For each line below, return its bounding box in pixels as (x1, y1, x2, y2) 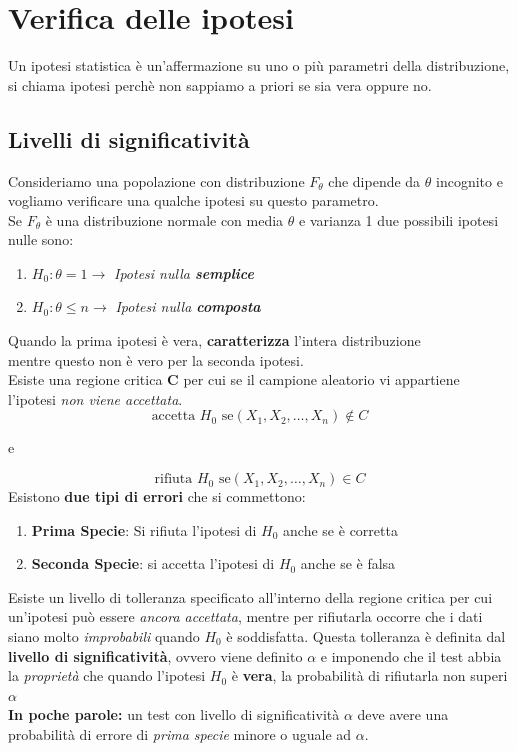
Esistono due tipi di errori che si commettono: (8, 486, 306, 507)
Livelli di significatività (8, 123, 250, 154)
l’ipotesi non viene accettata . (8, 388, 183, 409)
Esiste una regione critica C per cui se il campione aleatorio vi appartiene (8, 369, 460, 390)
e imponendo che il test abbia (320, 645, 502, 666)
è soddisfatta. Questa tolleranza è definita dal (226, 626, 506, 647)
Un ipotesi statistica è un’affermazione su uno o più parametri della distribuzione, (8, 55, 510, 76)
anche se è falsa (300, 553, 396, 574)
